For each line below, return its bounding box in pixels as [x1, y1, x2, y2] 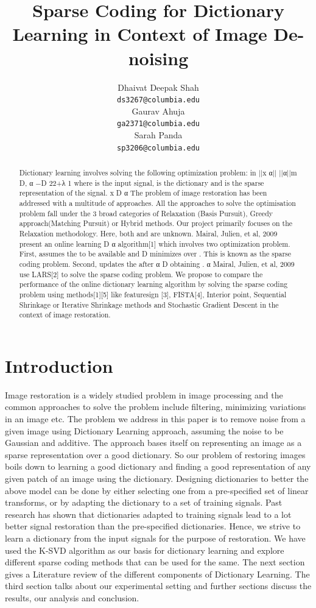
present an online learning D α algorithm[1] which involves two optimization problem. [19, 238, 290, 249]
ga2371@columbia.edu [116, 119, 200, 129]
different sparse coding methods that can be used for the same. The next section [5, 556, 305, 568]
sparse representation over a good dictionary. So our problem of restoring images [5, 448, 306, 461]
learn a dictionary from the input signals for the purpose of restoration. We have [5, 531, 306, 544]
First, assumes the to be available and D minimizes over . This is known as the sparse [19, 249, 292, 259]
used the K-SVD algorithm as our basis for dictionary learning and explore [5, 543, 284, 556]
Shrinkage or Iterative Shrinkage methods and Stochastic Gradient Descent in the [19, 299, 279, 309]
